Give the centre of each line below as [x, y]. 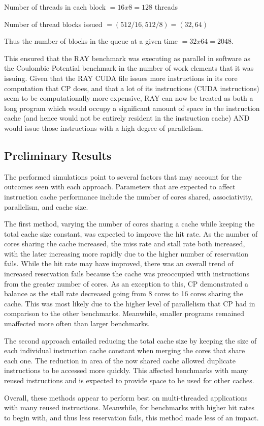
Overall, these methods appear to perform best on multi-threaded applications [126, 397]
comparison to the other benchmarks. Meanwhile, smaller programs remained [124, 313]
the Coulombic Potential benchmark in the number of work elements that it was [129, 68]
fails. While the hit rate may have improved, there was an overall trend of [119, 263]
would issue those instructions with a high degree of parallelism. [104, 127]
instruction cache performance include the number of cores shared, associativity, [128, 196]
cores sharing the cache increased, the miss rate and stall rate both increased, [125, 244]
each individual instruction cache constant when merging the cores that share [125, 350]
